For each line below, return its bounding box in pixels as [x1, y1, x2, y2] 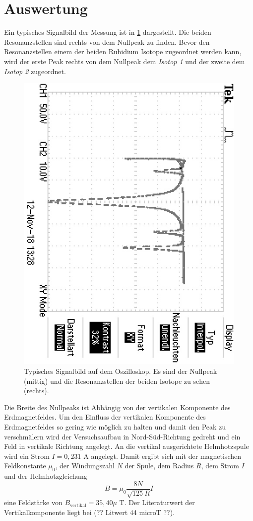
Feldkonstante [4, 460, 46, 471]
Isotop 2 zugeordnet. [4, 66, 66, 76]
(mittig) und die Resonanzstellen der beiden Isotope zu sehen [24, 375, 210, 386]
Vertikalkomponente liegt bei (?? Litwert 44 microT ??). [4, 507, 175, 517]
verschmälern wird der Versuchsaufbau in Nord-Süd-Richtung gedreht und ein [4, 431, 241, 441]
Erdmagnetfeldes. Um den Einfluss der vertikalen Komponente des [4, 412, 206, 422]
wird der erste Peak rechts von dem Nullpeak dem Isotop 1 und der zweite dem [4, 56, 245, 66]
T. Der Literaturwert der [119, 497, 195, 508]
